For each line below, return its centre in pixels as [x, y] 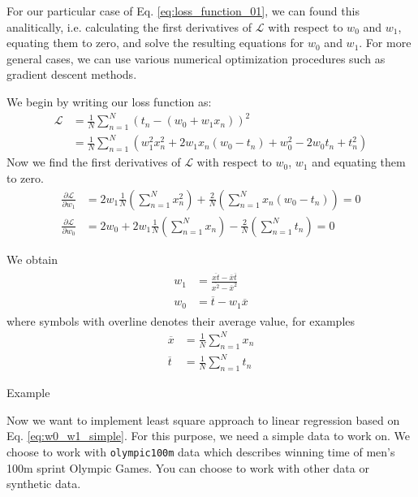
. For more [385, 43]
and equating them [359, 162]
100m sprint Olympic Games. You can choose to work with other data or [188, 467]
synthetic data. [44, 484]
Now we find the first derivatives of [94, 162]
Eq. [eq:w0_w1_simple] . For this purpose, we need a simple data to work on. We [209, 436]
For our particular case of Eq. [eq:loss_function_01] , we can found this [183, 11]
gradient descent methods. [72, 74]
